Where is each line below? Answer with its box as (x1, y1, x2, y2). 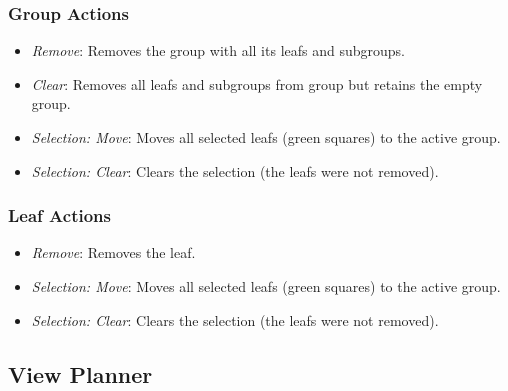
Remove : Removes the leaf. (31, 242, 196, 263)
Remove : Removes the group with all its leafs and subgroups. (31, 40, 405, 61)
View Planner (8, 358, 153, 389)
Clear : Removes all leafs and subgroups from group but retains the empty (31, 73, 483, 94)
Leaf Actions (8, 203, 111, 228)
